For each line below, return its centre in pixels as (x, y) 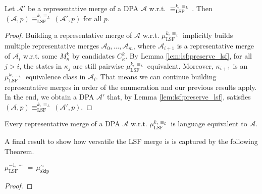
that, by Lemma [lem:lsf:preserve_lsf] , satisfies (179, 97)
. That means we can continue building (156, 76)
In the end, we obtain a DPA (49, 97)
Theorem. (19, 151)
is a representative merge (215, 45)
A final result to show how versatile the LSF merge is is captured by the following (131, 141)
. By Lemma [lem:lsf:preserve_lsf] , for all (189, 56)
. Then (202, 8)
